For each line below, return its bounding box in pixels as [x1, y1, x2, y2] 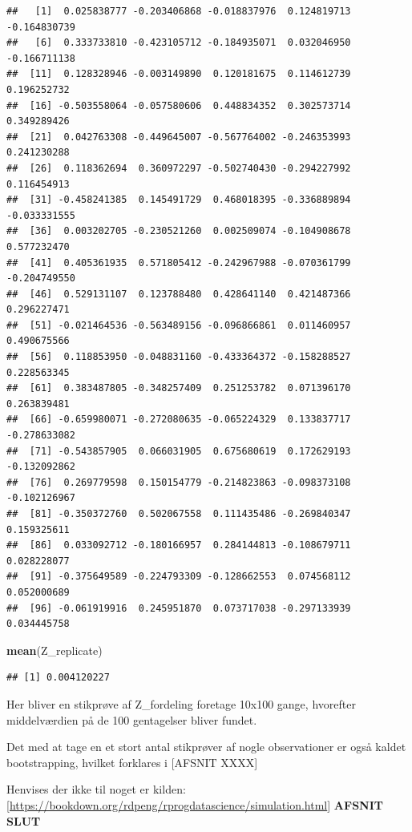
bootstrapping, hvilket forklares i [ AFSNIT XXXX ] [6, 753, 258, 770]
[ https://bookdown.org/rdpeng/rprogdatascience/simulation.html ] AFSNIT [6, 796, 383, 813]
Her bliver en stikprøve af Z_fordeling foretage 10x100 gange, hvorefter [6, 695, 356, 712]
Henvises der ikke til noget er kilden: [6, 781, 186, 798]
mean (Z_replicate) [6, 641, 103, 658]
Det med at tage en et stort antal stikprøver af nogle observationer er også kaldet [6, 738, 406, 755]
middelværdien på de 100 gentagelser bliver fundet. [6, 711, 257, 728]
